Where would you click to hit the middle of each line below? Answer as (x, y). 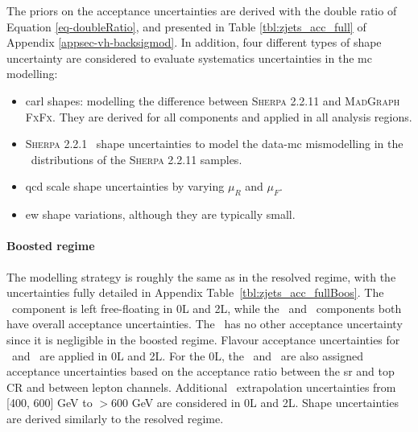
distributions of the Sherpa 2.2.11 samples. (137, 159)
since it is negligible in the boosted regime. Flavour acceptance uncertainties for (203, 339)
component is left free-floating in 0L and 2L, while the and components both (207, 308)
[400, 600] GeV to (50, 403)
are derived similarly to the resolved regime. (115, 418)
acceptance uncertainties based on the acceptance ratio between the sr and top (201, 371)
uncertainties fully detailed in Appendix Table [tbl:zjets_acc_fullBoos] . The (195, 292)
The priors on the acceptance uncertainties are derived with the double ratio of (202, 10)
